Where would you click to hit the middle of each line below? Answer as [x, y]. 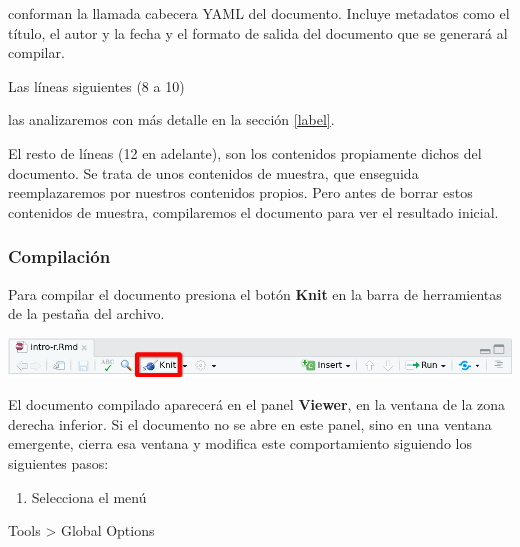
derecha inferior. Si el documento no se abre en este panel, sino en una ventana [250, 423]
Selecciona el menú [89, 496]
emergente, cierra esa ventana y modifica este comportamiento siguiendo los [240, 443]
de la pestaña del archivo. [86, 313]
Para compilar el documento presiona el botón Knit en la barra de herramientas [255, 293]
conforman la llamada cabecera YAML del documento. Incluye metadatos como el [259, 13]
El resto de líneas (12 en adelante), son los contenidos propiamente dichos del [245, 152]
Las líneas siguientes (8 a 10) [96, 85]
